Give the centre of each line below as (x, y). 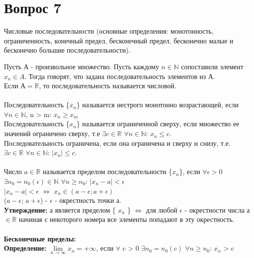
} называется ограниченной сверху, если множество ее (158, 124)
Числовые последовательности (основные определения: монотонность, (109, 31)
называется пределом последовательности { (107, 171)
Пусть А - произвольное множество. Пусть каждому (82, 66)
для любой (162, 209)
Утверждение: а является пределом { (60, 209)
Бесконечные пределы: (40, 238)
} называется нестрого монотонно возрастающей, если (158, 105)
